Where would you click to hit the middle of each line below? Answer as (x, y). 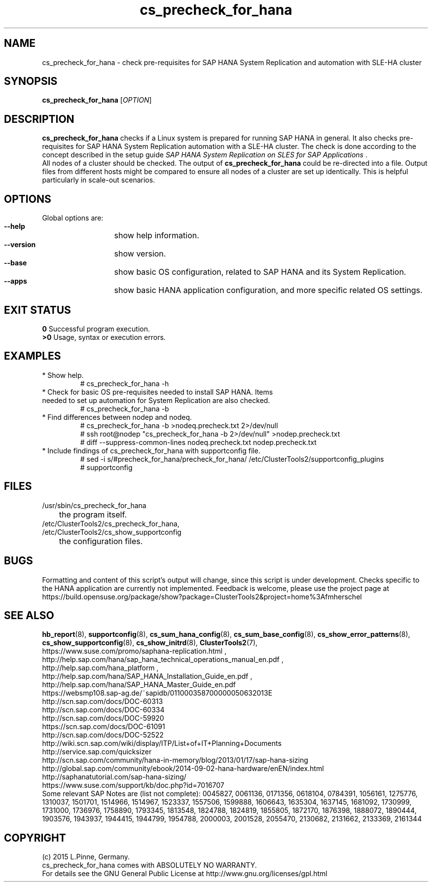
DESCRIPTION (39, 119)
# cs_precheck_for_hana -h (125, 383)
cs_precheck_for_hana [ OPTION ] (97, 100)
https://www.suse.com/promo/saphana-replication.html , (134, 651)
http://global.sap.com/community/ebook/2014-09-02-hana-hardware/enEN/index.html (183, 769)
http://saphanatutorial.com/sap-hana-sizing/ (114, 777)
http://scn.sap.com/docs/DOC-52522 (103, 735)
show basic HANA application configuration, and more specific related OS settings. (268, 290)
